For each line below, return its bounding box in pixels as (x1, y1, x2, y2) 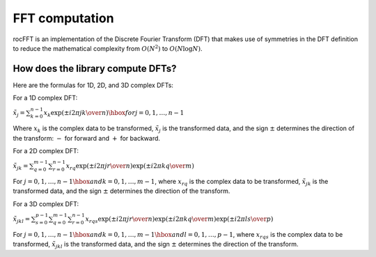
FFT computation (13, 10, 114, 26)
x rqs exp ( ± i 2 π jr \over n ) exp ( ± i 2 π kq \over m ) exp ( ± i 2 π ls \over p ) (85, 215, 274, 224)
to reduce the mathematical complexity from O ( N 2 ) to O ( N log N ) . (13, 44, 203, 52)
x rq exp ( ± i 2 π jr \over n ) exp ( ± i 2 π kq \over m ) (65, 162, 194, 171)
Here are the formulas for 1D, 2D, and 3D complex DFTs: (13, 81, 174, 89)
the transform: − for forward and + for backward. (13, 134, 160, 142)
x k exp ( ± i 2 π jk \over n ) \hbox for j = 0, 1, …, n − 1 (43, 109, 185, 118)
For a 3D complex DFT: (13, 199, 79, 208)
